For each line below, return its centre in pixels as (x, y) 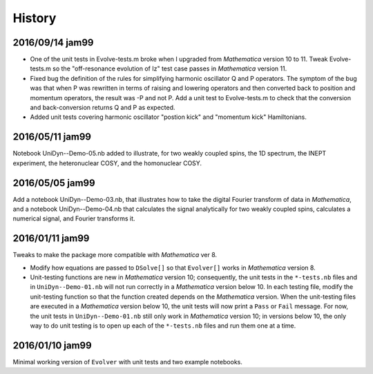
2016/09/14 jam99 (53, 43)
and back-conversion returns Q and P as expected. (103, 108)
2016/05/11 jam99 (52, 137)
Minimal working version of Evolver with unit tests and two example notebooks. (128, 362)
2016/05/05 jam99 (54, 183)
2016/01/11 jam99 (51, 239)
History (35, 18)
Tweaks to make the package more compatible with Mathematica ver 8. (115, 255)
